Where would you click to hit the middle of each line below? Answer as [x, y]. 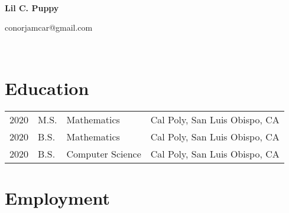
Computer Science [104, 153]
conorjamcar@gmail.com [49, 27]
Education [47, 88]
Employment [58, 197]
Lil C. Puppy [32, 7]
